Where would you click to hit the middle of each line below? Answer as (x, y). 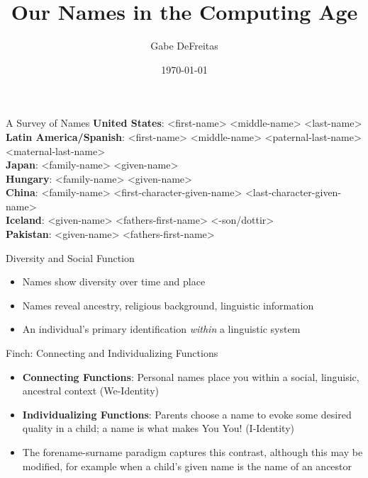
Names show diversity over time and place (114, 281)
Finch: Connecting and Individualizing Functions (112, 353)
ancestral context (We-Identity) (91, 391)
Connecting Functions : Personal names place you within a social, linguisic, (191, 376)
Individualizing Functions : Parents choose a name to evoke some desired (187, 414)
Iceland (24, 220)
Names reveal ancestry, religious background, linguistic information (168, 305)
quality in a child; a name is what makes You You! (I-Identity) (158, 428)
